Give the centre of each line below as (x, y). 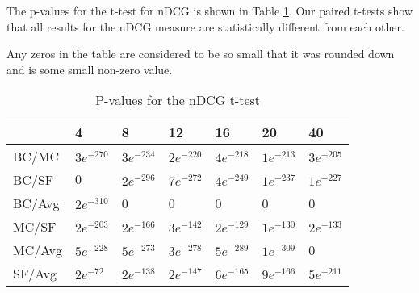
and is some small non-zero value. (90, 69)
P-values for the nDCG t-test (178, 100)
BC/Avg (36, 203)
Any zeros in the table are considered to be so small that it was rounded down (201, 54)
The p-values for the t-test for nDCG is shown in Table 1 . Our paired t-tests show (210, 10)
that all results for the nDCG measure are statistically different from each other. (205, 26)
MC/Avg (38, 250)
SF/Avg (35, 274)
